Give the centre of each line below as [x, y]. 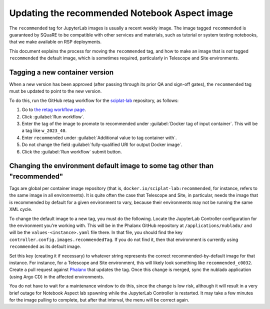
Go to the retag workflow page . [54, 109]
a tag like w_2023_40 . [44, 130]
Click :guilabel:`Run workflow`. [53, 116]
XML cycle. [21, 209]
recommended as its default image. [45, 246]
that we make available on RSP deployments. [55, 42]
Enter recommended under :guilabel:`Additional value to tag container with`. [99, 137]
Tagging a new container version [61, 72]
